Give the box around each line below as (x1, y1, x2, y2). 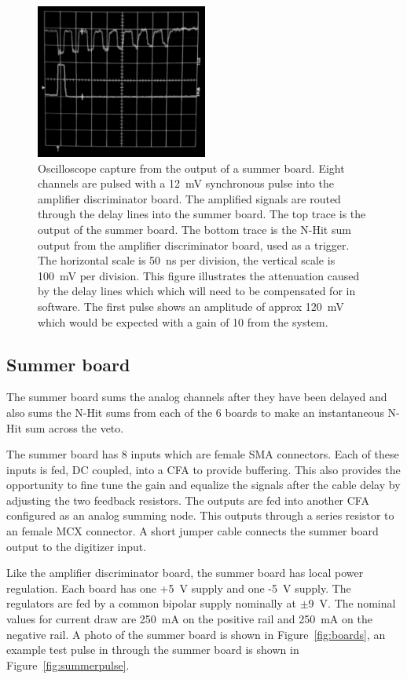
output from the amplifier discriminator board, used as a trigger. (38, 236, 350, 253)
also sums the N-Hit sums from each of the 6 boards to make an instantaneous (6, 403, 384, 420)
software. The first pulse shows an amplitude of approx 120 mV (38, 298, 344, 314)
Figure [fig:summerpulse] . (6, 656, 130, 673)
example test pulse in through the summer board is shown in (6, 641, 299, 658)
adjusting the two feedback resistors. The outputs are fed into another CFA (6, 491, 369, 508)
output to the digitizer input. (6, 538, 147, 554)
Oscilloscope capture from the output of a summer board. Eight (38, 159, 345, 176)
